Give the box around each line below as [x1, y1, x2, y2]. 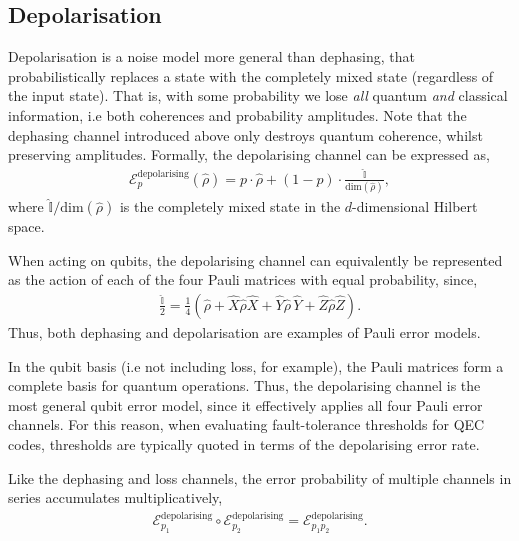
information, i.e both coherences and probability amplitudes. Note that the [8, 104, 467, 125]
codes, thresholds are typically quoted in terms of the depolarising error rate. [8, 433, 480, 454]
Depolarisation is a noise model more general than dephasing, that [8, 46, 416, 67]
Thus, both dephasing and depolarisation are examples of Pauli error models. [8, 322, 481, 342]
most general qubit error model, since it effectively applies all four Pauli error [8, 394, 483, 415]
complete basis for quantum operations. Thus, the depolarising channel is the [8, 375, 481, 396]
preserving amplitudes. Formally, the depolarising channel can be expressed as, [8, 144, 490, 165]
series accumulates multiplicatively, [8, 487, 223, 508]
